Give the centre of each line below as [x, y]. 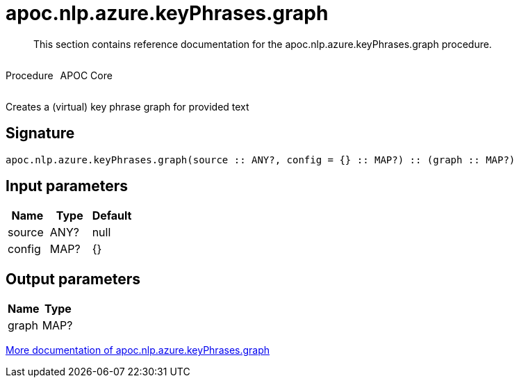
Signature [40, 133]
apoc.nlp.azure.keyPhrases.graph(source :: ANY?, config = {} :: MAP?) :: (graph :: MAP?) [261, 160]
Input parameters [67, 186]
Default [112, 216]
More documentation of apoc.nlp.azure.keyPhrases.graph [138, 350]
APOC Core [86, 75]
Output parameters [73, 279]
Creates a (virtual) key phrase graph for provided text [127, 106]
